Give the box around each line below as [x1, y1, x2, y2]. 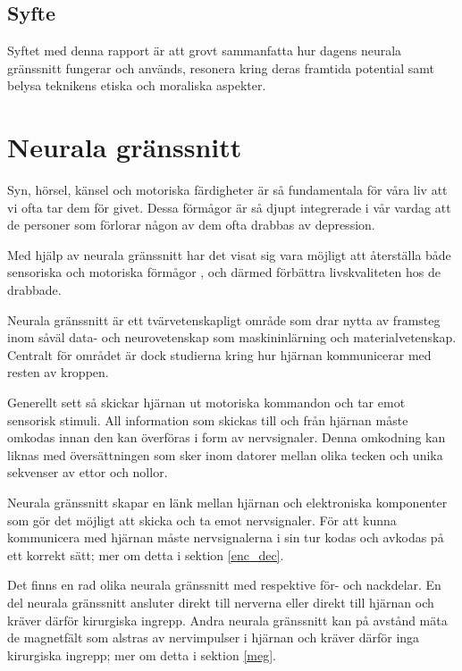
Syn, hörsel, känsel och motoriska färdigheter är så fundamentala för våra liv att [7, 180, 448, 199]
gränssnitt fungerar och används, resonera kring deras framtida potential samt [7, 58, 434, 77]
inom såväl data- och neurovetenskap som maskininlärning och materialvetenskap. [7, 328, 457, 347]
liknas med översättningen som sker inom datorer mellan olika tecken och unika [7, 445, 443, 464]
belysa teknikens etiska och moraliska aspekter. [7, 76, 266, 95]
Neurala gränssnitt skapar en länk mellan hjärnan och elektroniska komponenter [7, 493, 448, 512]
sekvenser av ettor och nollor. [7, 463, 168, 482]
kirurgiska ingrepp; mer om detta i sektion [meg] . [7, 645, 276, 664]
